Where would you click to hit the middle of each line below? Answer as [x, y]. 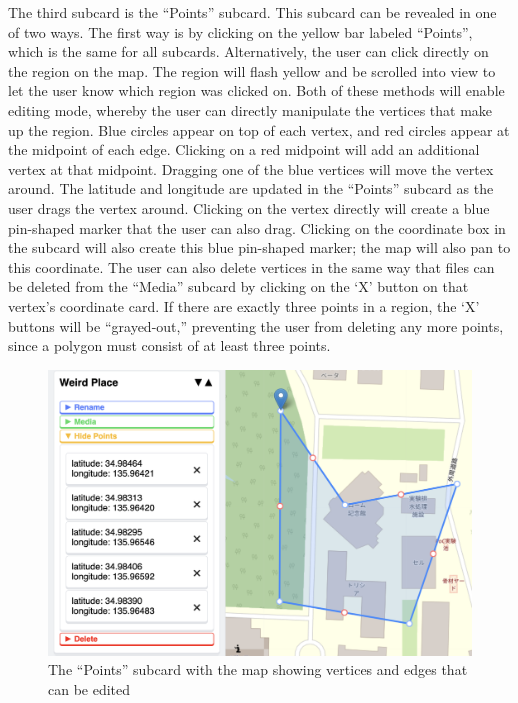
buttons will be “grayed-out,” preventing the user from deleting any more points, [256, 325]
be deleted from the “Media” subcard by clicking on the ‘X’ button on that [238, 286]
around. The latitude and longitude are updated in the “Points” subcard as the [251, 188]
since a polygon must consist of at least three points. [169, 345]
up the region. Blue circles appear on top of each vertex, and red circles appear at [259, 129]
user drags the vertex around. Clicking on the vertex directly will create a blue [249, 207]
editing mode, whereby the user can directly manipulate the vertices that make [250, 109]
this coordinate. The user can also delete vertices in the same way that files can [251, 266]
